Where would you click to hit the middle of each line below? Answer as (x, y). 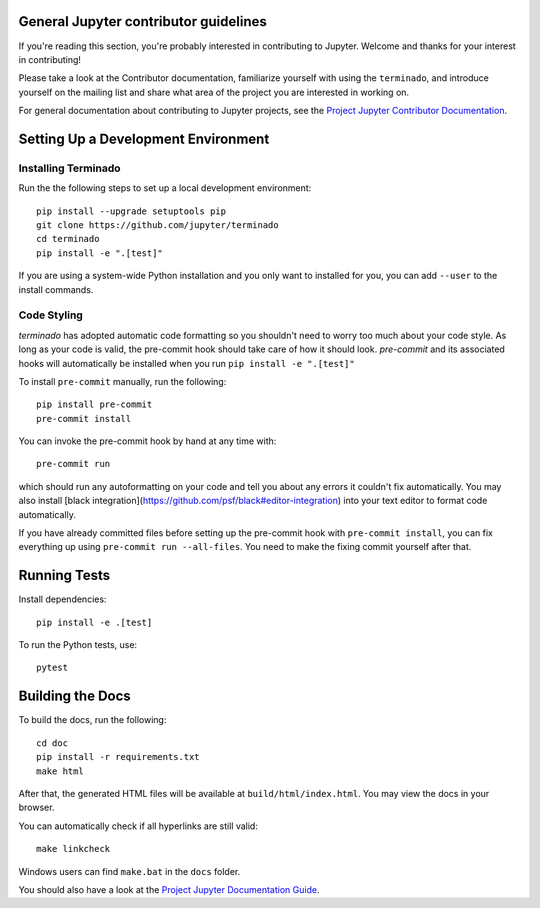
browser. (36, 807)
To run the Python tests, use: (78, 645)
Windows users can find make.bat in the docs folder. (129, 871)
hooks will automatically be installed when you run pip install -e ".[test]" (186, 363)
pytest (52, 668)
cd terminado (68, 239)
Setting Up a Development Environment (144, 138)
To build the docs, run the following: (92, 720)
